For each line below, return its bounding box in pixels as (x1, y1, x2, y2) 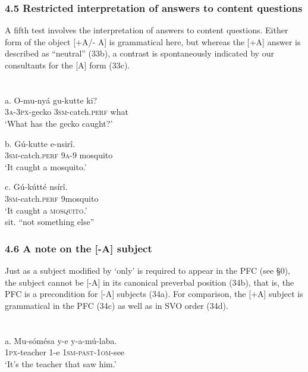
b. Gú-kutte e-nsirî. (5, 137, 76, 149)
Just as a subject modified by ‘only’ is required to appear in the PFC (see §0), (5, 264, 290, 276)
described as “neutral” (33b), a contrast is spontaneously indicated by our (5, 47, 274, 60)
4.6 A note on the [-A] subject (5, 240, 152, 255)
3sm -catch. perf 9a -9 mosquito (5, 149, 113, 161)
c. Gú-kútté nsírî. (5, 180, 68, 193)
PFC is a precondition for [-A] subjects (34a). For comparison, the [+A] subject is (5, 287, 303, 300)
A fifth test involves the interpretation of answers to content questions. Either (5, 24, 288, 36)
